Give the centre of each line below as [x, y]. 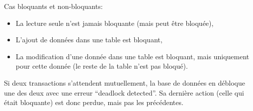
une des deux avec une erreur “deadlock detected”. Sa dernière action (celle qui [124, 92]
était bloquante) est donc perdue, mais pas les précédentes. [94, 102]
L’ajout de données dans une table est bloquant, [89, 40]
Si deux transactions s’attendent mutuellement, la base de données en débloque [125, 82]
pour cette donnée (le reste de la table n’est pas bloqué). [102, 66]
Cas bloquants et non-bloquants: [53, 6]
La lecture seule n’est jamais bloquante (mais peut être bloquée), [115, 23]
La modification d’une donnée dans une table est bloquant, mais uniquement [132, 56]
